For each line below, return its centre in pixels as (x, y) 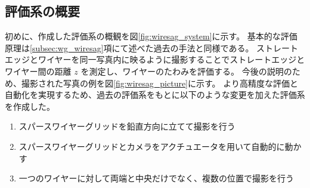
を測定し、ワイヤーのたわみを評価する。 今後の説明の (186, 71)
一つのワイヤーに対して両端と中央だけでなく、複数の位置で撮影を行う (156, 178)
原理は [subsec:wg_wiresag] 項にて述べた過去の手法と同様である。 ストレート (152, 47)
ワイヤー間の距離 (38, 71)
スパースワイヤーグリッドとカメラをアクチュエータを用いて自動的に (152, 146)
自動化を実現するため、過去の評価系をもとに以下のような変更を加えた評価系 (155, 95)
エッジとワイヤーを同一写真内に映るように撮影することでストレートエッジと (155, 59)
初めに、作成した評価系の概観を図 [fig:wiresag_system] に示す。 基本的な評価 (151, 36)
